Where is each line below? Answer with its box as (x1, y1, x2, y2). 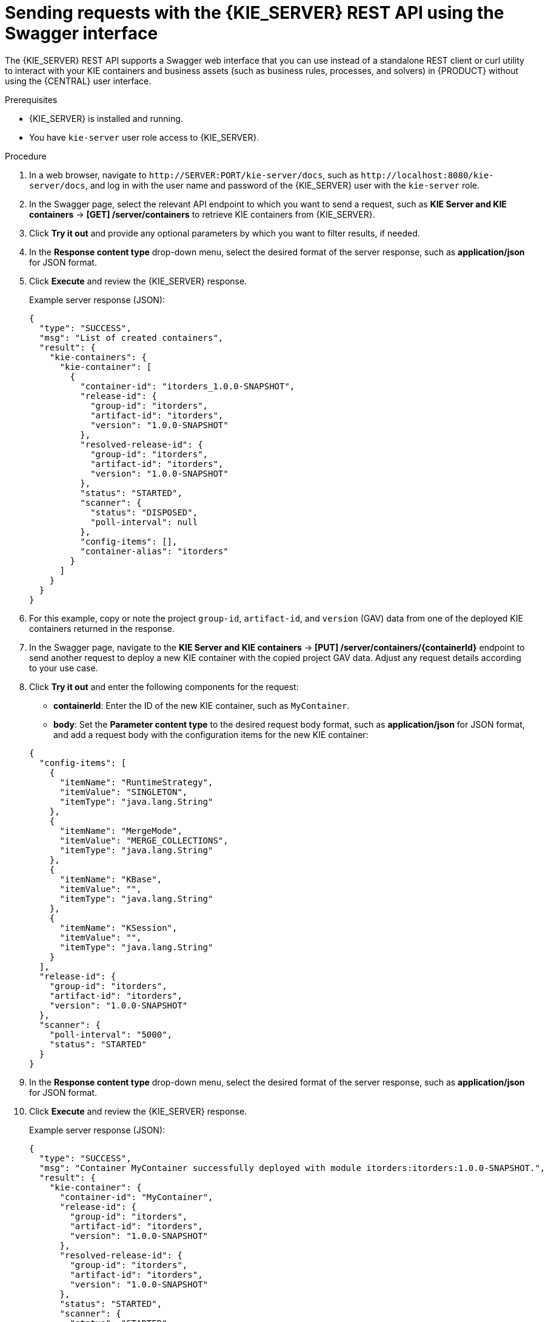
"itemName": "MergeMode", (59, 825, 182, 836)
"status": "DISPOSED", (90, 507, 198, 517)
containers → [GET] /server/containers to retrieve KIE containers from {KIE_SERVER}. (29, 209, 375, 220)
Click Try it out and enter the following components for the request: (29, 681, 299, 692)
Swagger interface (5, 23, 158, 44)
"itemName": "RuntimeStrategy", (59, 777, 213, 787)
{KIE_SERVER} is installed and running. (29, 113, 183, 124)
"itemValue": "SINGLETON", (59, 787, 188, 797)
